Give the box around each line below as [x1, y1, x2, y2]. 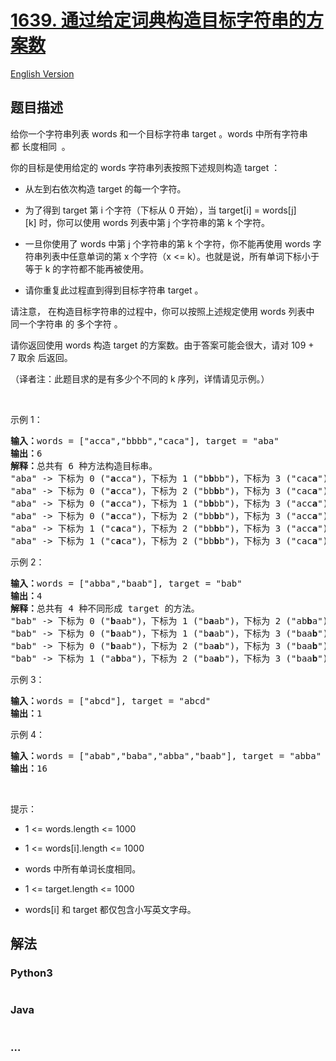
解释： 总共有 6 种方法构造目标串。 [10, 460, 158, 471]
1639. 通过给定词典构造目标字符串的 [10, 9, 307, 32]
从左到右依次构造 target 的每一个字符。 [24, 182, 187, 195]
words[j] [262, 204, 297, 216]
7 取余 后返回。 [10, 351, 73, 363]
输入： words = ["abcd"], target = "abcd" [10, 695, 212, 706]
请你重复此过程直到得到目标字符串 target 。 [24, 284, 204, 296]
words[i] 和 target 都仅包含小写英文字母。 [24, 903, 197, 915]
